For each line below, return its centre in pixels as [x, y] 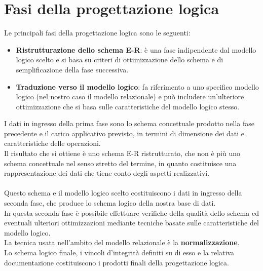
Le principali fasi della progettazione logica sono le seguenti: [97, 33]
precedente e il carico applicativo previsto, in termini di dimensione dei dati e [124, 133]
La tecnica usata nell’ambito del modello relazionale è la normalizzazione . [122, 242]
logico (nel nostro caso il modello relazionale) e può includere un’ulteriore [130, 96]
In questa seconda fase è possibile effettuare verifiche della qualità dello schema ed [131, 212]
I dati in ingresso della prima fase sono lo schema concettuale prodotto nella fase [129, 123]
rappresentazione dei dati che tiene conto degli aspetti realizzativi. [107, 173]
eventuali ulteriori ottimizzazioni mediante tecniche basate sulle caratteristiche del [131, 223]
